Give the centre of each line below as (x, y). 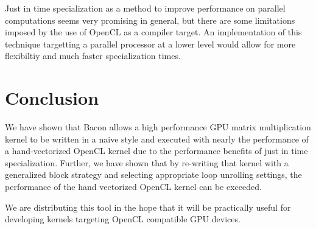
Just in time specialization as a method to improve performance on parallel (145, 8)
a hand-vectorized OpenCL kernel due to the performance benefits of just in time (156, 151)
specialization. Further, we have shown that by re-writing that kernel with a (147, 162)
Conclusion (52, 98)
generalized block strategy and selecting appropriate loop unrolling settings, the (153, 174)
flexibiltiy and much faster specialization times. (93, 56)
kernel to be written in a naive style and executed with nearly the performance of (157, 139)
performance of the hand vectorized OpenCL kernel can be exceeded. (133, 187)
